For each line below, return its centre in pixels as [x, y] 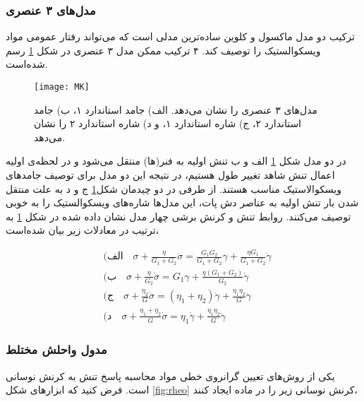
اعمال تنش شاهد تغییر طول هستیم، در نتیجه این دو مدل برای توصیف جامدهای [170, 175]
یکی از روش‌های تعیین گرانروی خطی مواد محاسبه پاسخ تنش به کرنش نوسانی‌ [170, 376]
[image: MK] [62, 87]
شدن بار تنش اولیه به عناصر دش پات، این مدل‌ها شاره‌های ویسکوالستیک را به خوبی [182, 202]
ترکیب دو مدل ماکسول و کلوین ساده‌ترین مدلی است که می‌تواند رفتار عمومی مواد [180, 36]
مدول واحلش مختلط [56, 349]
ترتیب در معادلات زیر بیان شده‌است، [83, 230]
